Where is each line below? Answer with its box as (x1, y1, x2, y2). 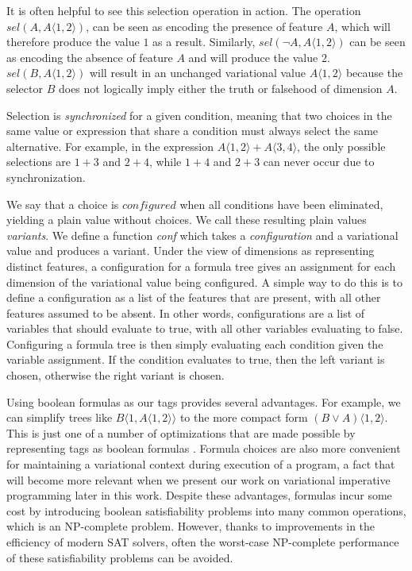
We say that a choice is (6, 195, 119, 212)
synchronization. (6, 168, 86, 185)
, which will (334, 17, 391, 34)
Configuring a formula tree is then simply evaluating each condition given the (6, 335, 383, 352)
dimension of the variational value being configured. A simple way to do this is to (6, 273, 402, 290)
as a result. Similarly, (152, 33, 256, 50)
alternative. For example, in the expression (6, 137, 214, 154)
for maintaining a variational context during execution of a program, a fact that (6, 456, 395, 473)
